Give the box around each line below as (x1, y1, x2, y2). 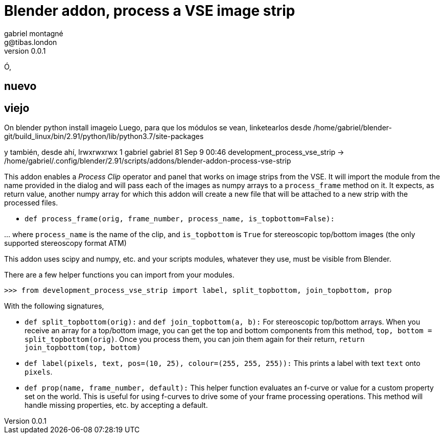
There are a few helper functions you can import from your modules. (4, 270, 235, 280)
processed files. (4, 198, 58, 208)
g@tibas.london (4, 37, 57, 47)
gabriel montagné (4, 29, 63, 38)
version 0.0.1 (4, 46, 46, 55)
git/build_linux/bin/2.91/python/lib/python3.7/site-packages (4, 132, 204, 141)
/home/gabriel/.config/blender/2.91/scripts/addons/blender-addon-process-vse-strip (4, 156, 291, 166)
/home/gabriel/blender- (313, 123, 392, 132)
